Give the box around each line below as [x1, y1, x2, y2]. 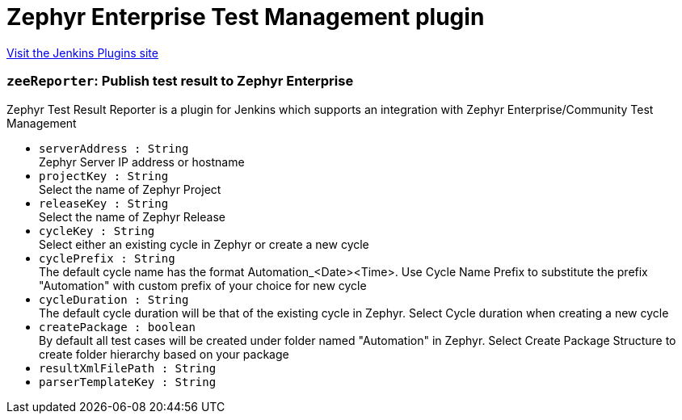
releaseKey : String [39, 196, 169, 210]
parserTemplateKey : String [39, 375, 217, 388]
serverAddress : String [39, 141, 189, 155]
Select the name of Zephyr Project [39, 182, 221, 196]
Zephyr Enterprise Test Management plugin [6, 3, 485, 31]
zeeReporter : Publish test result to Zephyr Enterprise [6, 73, 354, 90]
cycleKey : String [39, 224, 155, 237]
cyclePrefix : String [39, 251, 175, 265]
